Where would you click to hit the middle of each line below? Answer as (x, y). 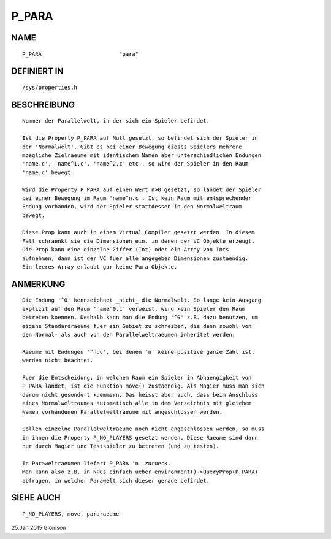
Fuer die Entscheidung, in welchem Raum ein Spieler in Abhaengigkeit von (137, 377)
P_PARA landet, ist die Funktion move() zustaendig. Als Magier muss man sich (143, 386)
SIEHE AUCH (36, 498)
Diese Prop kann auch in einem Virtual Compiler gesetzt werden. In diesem (139, 232)
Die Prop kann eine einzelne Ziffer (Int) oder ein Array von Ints (126, 250)
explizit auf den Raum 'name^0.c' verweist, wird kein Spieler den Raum (134, 309)
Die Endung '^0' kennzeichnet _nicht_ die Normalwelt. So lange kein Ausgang (142, 300)
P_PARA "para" (81, 54)
